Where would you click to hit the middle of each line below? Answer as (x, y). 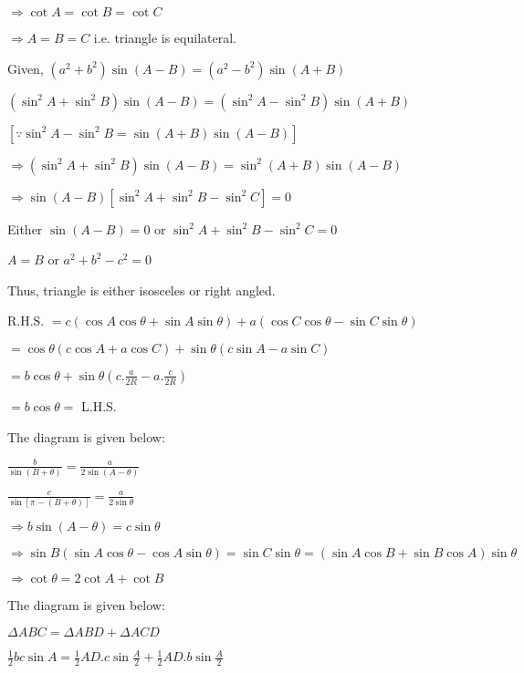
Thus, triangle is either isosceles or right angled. (141, 290)
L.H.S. (99, 405)
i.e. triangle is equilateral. (165, 37)
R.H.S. (26, 321)
